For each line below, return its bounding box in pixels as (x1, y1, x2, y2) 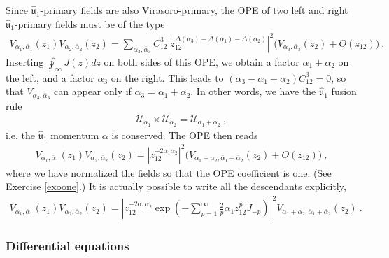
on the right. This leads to (111, 70, 224, 85)
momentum (50, 127, 99, 142)
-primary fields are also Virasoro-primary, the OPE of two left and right (40, 3, 348, 17)
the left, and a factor (6, 70, 94, 85)
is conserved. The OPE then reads (111, 127, 258, 142)
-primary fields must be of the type (14, 16, 165, 31)
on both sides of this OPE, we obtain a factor (104, 54, 299, 69)
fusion (331, 84, 357, 99)
